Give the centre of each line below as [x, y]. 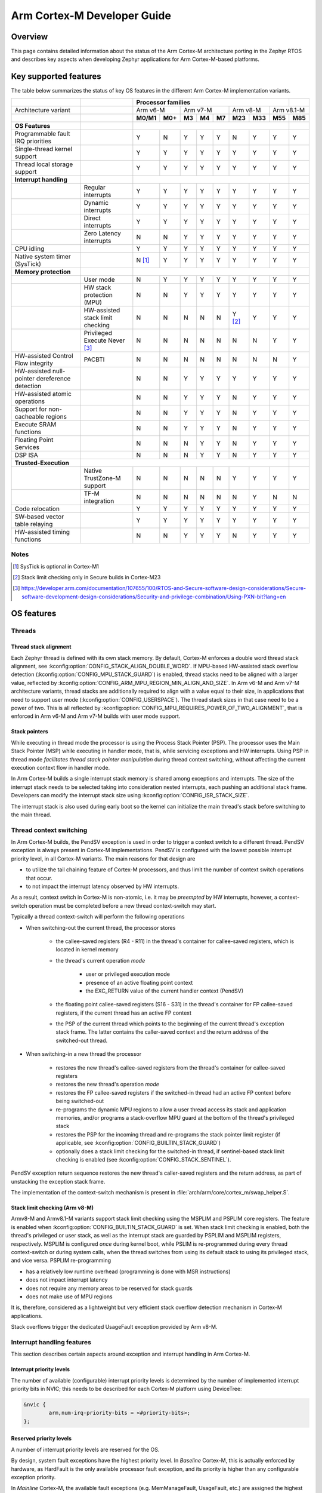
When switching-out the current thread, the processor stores [101, 927]
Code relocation [37, 509]
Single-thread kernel [44, 149]
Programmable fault [43, 133]
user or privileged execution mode [128, 974]
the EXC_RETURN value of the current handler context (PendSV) [165, 991]
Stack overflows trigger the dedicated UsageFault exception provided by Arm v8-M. [114, 1327]
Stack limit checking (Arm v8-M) [52, 1208]
